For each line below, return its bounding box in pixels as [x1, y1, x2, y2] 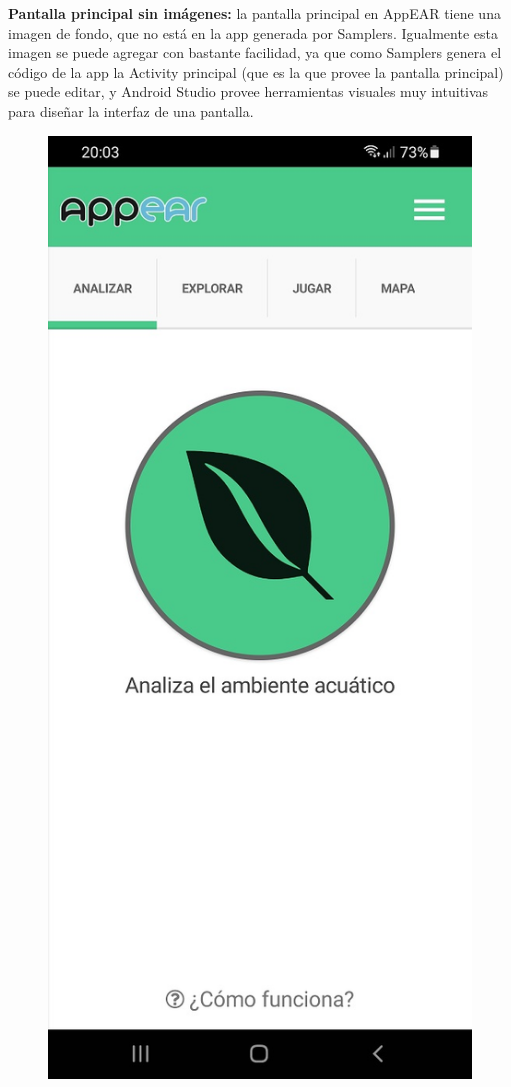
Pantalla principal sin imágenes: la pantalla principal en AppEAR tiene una [8, 3, 501, 23]
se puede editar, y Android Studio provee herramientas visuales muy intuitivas [8, 81, 489, 102]
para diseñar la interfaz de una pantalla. [8, 100, 254, 121]
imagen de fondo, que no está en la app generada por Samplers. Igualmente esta [8, 22, 498, 43]
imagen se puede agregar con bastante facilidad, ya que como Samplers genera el [8, 42, 502, 63]
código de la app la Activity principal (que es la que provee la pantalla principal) [8, 61, 504, 82]
